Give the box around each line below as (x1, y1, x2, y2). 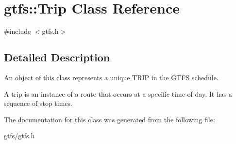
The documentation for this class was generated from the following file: (4, 114, 215, 124)
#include (4, 26, 31, 36)
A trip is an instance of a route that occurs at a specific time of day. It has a (4, 88, 232, 99)
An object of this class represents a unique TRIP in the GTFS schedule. (4, 72, 219, 82)
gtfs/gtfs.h (4, 130, 35, 141)
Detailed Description (4, 50, 110, 65)
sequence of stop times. (4, 98, 72, 108)
